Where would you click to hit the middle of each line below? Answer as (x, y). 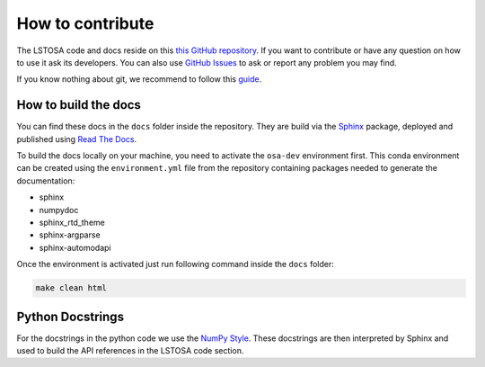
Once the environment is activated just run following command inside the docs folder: (175, 264)
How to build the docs (79, 105)
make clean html (71, 288)
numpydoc (59, 210)
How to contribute (85, 23)
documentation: (46, 181)
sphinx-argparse (70, 235)
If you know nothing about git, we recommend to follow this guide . (139, 79)
